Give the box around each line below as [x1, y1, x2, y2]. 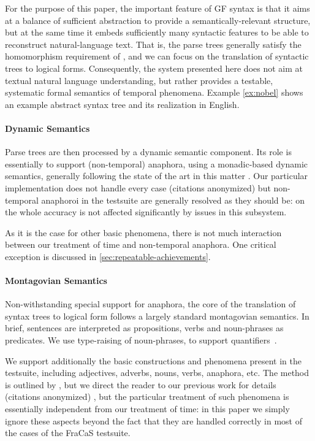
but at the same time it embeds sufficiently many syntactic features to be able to [5, 26, 309, 39]
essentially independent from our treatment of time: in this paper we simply [5, 402, 290, 415]
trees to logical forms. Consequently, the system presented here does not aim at [5, 61, 303, 74]
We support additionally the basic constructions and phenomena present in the [5, 354, 302, 367]
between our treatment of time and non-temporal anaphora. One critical [5, 238, 276, 251]
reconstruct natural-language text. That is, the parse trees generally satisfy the [5, 37, 302, 50]
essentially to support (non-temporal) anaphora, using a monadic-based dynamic [5, 157, 308, 170]
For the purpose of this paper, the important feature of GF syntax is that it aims [5, 2, 310, 14]
